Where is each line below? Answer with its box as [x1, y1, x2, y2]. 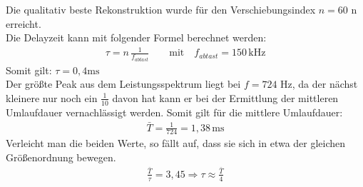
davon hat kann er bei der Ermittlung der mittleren [112, 90, 339, 105]
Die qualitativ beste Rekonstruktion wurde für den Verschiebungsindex [6, 2, 316, 16]
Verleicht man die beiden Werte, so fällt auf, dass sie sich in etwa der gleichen [6, 136, 346, 151]
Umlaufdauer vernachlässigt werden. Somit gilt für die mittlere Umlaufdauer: [6, 104, 343, 119]
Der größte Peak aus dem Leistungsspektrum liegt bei [6, 76, 241, 91]
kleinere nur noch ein [6, 90, 98, 105]
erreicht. [6, 16, 41, 31]
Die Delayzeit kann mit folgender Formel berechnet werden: [6, 30, 267, 45]
